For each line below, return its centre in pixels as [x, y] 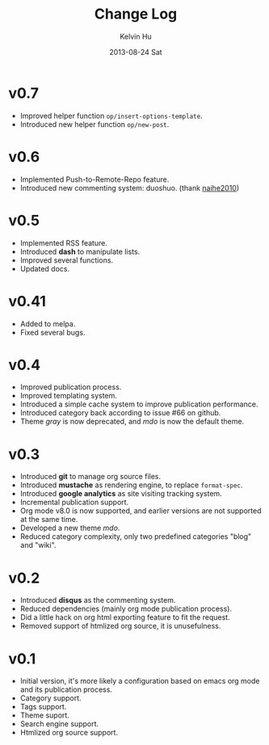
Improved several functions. [67, 260]
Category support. [51, 698]
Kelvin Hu [136, 36]
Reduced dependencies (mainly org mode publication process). [126, 609]
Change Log [136, 14]
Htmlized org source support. [69, 733]
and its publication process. [66, 690]
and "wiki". [38, 545]
